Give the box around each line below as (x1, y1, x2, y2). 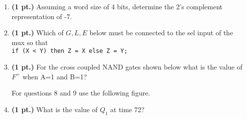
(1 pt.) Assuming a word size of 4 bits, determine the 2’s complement (11, 1, 223, 11)
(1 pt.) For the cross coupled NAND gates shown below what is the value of (11, 62, 243, 72)
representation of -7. (11, 11, 72, 21)
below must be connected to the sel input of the (89, 27, 233, 38)
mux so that (11, 37, 48, 47)
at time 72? (110, 104, 145, 114)
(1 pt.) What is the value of (11, 104, 98, 114)
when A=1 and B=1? (22, 71, 87, 81)
